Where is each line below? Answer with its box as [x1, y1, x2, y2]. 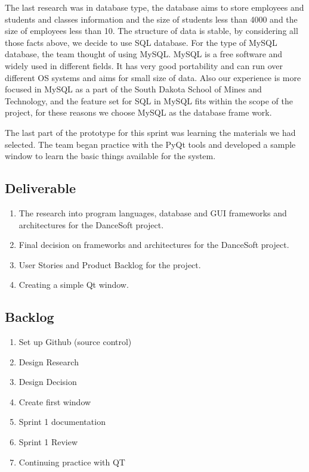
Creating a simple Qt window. [18, 278, 129, 291]
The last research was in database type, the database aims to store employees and [5, 1, 304, 13]
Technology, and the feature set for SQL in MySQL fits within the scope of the [5, 94, 293, 107]
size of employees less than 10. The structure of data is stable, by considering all [5, 24, 298, 37]
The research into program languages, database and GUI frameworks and [18, 206, 287, 219]
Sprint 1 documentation [18, 415, 106, 428]
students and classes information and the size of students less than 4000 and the [5, 13, 298, 25]
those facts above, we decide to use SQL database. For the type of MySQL [5, 36, 277, 48]
